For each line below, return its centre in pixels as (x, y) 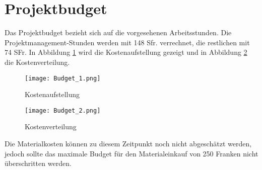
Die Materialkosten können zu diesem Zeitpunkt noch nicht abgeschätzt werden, (128, 143)
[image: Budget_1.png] (63, 78)
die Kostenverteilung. (37, 62)
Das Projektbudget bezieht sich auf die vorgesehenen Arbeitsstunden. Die (118, 32)
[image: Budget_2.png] (63, 110)
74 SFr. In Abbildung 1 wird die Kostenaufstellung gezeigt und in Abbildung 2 (126, 52)
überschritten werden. (38, 163)
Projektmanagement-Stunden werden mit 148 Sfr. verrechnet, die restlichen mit (127, 42)
